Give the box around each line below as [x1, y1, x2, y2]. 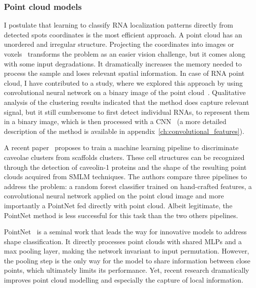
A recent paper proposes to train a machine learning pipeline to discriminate [4, 142, 239, 153]
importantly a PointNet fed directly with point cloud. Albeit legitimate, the [4, 200, 232, 210]
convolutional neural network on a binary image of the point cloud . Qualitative [4, 87, 246, 97]
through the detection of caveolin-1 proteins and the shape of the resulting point [4, 161, 247, 172]
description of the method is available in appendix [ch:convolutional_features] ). [4, 126, 245, 136]
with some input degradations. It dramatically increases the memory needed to [4, 58, 242, 68]
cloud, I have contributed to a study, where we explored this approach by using [4, 77, 243, 88]
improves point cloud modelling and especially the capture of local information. [4, 275, 244, 285]
